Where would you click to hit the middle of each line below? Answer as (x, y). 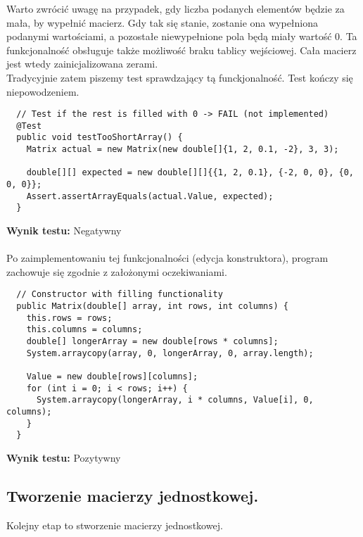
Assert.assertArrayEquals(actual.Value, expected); (150, 196)
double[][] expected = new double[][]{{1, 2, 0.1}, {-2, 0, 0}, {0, (190, 173)
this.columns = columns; (84, 330)
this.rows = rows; (69, 318)
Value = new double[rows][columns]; (112, 377)
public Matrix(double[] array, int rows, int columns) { (152, 307)
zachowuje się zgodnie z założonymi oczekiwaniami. (117, 271)
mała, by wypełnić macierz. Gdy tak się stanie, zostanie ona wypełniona (163, 22)
